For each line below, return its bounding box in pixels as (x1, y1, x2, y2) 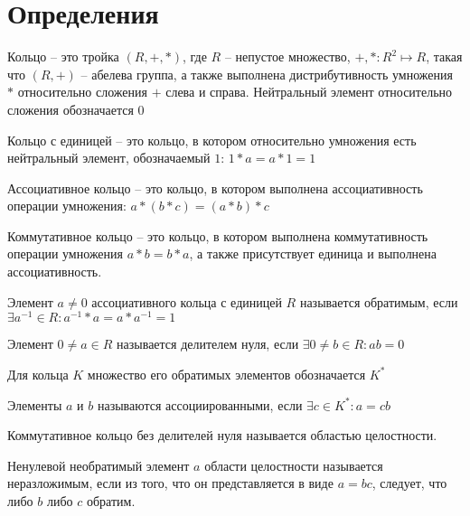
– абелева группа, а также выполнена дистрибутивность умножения (80, 64, 453, 83)
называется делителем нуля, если (117, 334, 299, 353)
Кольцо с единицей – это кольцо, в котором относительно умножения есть (7, 130, 417, 149)
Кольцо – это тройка (7, 47, 119, 66)
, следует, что (371, 474, 447, 493)
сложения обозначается (7, 99, 134, 118)
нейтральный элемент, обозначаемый (7, 148, 211, 167)
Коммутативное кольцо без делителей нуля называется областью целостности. (7, 426, 437, 445)
